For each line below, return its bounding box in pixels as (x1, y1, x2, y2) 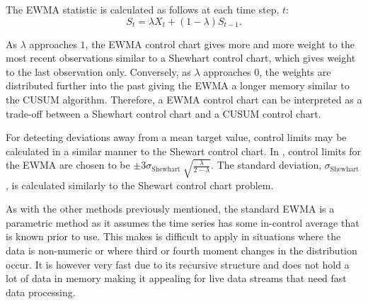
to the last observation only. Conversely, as (6, 64, 191, 79)
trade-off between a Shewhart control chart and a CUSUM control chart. (6, 106, 321, 120)
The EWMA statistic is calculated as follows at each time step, (6, 2, 280, 16)
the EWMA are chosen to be (6, 157, 130, 172)
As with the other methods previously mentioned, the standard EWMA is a (6, 201, 335, 216)
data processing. (6, 284, 76, 299)
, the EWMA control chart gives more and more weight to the (85, 36, 355, 51)
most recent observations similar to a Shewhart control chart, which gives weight (6, 50, 356, 65)
